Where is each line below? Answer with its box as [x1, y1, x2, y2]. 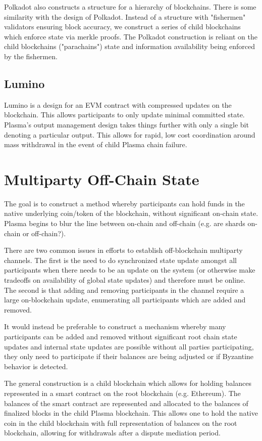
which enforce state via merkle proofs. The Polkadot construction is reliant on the [4, 31, 257, 41]
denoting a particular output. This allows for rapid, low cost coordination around [4, 129, 255, 140]
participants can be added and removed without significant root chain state [4, 331, 237, 341]
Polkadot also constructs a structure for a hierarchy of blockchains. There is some [4, 2, 256, 12]
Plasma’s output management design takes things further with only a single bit [4, 119, 249, 129]
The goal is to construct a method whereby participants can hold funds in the [4, 198, 245, 208]
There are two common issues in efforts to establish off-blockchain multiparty [4, 245, 243, 255]
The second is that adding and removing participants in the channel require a [4, 284, 244, 295]
